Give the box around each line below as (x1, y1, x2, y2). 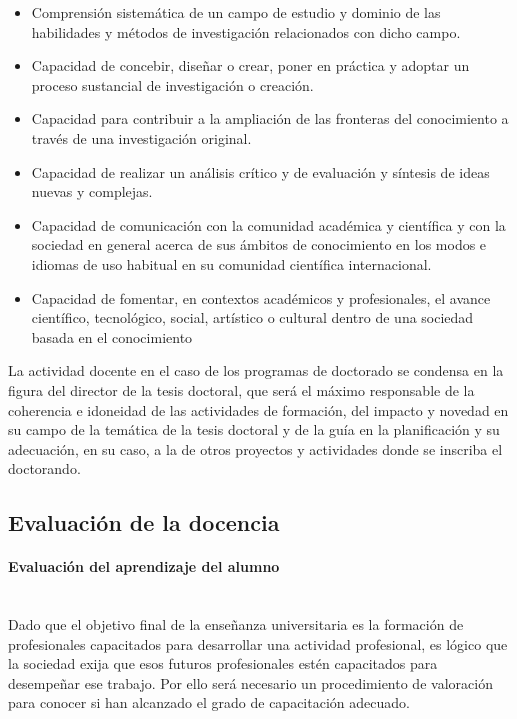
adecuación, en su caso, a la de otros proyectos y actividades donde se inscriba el (8, 438, 503, 459)
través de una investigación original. (31, 127, 252, 148)
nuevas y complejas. (31, 181, 153, 202)
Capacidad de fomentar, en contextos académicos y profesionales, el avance (31, 287, 491, 308)
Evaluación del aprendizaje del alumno (8, 556, 280, 577)
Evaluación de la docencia (8, 507, 280, 538)
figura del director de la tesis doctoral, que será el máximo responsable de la (8, 379, 475, 400)
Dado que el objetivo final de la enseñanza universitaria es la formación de (8, 614, 464, 635)
